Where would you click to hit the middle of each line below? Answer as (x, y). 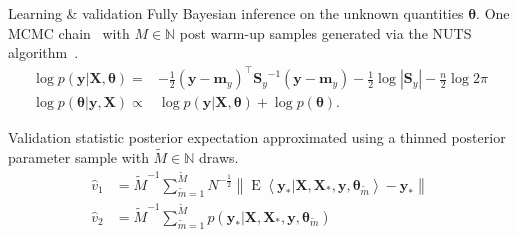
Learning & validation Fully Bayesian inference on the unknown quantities (236, 13)
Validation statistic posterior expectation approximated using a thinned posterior (257, 137)
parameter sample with (78, 157)
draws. (219, 157)
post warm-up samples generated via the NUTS (325, 32)
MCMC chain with (69, 32)
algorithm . (43, 52)
